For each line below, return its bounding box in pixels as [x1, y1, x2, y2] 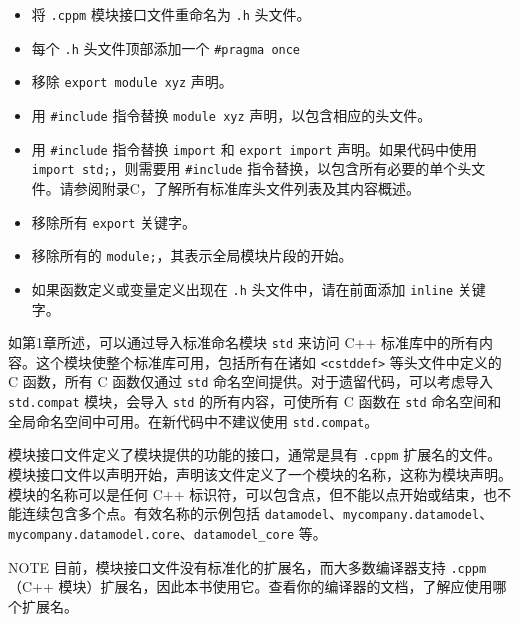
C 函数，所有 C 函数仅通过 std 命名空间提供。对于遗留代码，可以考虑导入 [8, 371, 494, 392]
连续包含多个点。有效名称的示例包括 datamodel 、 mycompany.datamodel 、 [21, 503, 494, 524]
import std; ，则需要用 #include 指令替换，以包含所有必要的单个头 [31, 158, 472, 179]
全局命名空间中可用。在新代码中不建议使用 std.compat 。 [8, 410, 379, 431]
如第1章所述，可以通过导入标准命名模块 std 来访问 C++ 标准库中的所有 [8, 332, 480, 353]
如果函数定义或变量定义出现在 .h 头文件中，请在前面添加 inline [31, 278, 454, 299]
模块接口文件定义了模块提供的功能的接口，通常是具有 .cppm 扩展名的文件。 [8, 444, 502, 465]
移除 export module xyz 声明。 [31, 71, 233, 92]
